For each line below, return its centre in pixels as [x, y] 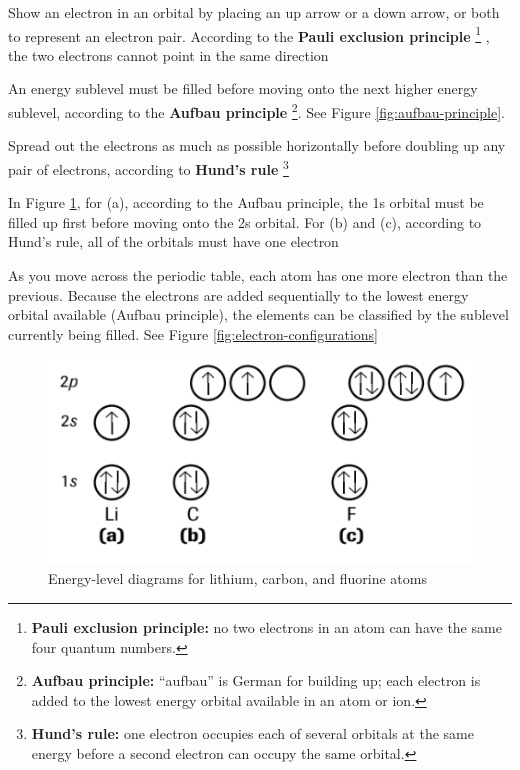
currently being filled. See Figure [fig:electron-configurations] [193, 333]
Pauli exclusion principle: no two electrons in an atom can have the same [266, 626]
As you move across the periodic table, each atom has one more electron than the [258, 274]
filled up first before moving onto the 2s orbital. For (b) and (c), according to [245, 221]
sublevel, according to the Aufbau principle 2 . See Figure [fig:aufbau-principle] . [256, 110]
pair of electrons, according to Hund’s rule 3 [148, 167]
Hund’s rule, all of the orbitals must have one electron [173, 241]
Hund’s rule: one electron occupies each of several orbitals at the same [252, 733]
